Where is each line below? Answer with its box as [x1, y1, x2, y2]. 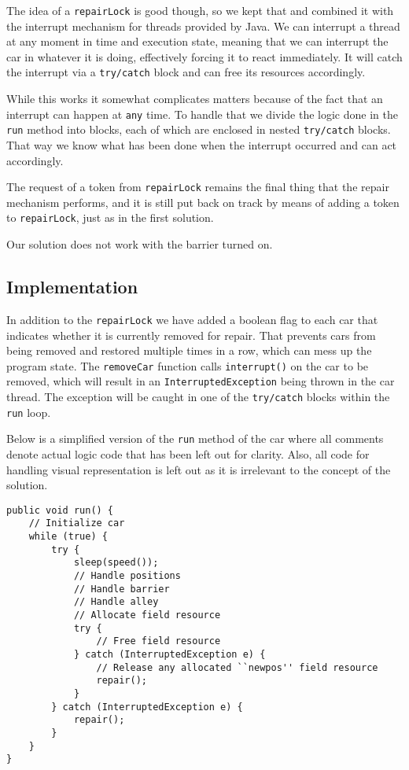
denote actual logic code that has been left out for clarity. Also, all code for [6, 446, 370, 462]
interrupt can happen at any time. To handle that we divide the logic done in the [6, 105, 398, 122]
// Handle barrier [73, 583, 170, 595]
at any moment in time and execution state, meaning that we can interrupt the [6, 33, 389, 50]
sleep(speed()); [73, 557, 159, 569]
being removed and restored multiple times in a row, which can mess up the [6, 342, 372, 359]
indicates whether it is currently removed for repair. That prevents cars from [6, 326, 376, 343]
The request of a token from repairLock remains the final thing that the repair [6, 179, 389, 195]
